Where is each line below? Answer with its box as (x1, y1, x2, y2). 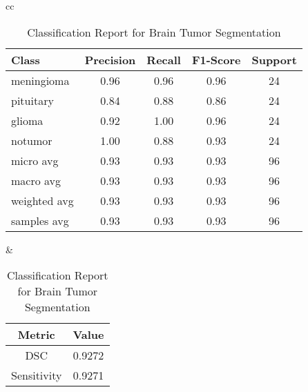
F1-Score (191, 51, 241, 68)
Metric (17, 326, 55, 343)
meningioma (11, 72, 70, 88)
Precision (84, 51, 136, 68)
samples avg (11, 212, 69, 228)
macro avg (11, 172, 61, 188)
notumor (11, 132, 52, 148)
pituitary (11, 92, 54, 108)
